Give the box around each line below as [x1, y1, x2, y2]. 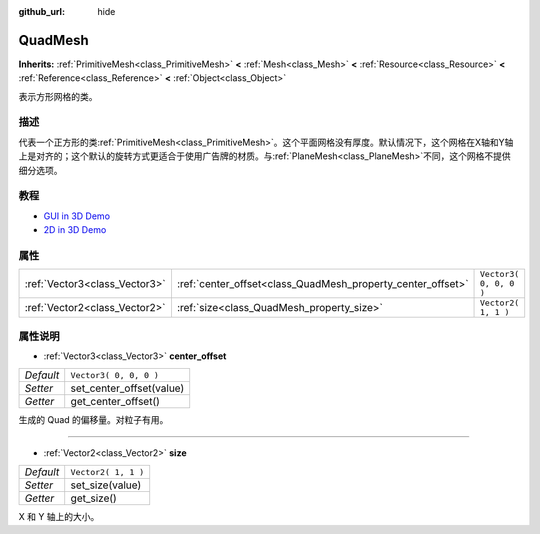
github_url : [18, 6, 65, 17]
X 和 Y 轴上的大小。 [18, 511, 100, 523]
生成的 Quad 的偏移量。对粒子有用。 [18, 414, 169, 426]
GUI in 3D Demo [43, 210, 110, 222]
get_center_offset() [70, 395, 160, 409]
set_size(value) [70, 478, 142, 492]
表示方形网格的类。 [18, 90, 98, 102]
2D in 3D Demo [43, 224, 107, 236]
